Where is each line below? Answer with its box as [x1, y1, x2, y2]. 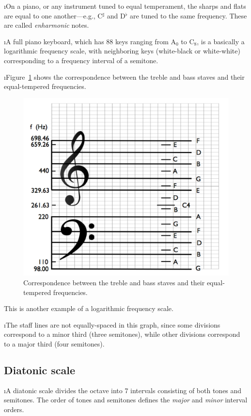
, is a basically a [197, 36, 245, 46]
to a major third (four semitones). [4, 338, 105, 348]
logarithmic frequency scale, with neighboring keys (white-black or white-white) [4, 46, 240, 56]
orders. [4, 404, 24, 414]
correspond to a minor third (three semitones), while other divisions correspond [4, 329, 240, 339]
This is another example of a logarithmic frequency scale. [4, 303, 173, 313]
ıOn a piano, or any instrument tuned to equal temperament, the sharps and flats [4, 1, 246, 11]
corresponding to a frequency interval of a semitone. [4, 55, 158, 65]
